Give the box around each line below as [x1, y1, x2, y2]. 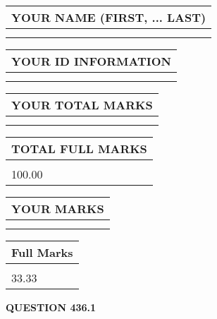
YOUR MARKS [11, 200, 104, 217]
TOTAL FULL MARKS [11, 140, 147, 157]
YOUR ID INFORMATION [11, 53, 171, 69]
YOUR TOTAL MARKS [11, 97, 153, 113]
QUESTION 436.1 [6, 300, 97, 314]
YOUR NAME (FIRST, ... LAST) [11, 9, 206, 25]
